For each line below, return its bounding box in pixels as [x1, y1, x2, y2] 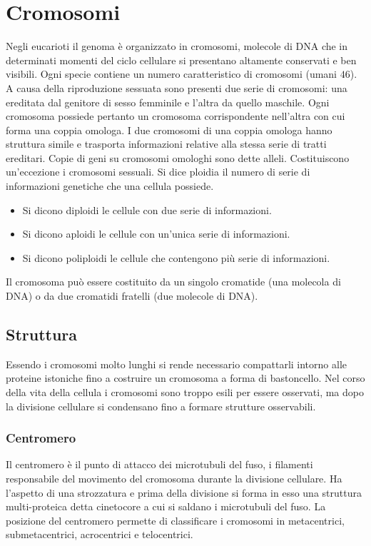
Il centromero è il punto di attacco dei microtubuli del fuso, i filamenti [6, 457, 313, 472]
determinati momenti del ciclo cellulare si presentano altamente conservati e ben [6, 52, 357, 67]
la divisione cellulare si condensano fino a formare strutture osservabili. [6, 398, 316, 413]
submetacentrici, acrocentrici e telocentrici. [6, 527, 193, 542]
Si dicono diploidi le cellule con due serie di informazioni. [22, 202, 272, 217]
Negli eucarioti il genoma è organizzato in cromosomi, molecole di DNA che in [6, 39, 348, 54]
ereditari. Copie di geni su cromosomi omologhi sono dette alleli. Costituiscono [6, 150, 350, 165]
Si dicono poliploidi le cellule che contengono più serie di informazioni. [22, 250, 330, 265]
